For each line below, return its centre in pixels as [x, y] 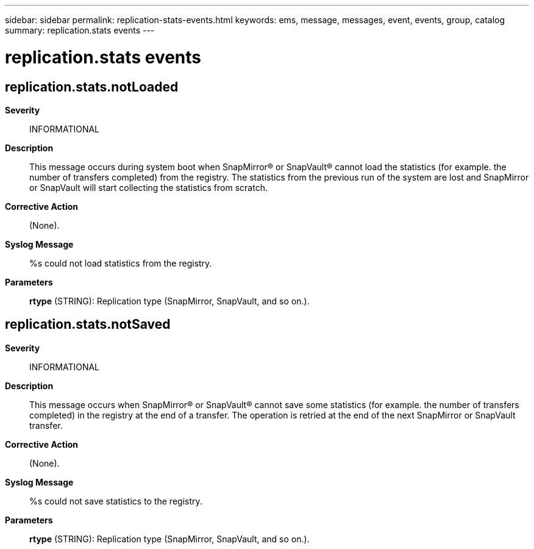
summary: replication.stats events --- [80, 30]
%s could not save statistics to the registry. [116, 501]
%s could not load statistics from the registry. [121, 263]
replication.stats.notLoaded [92, 87]
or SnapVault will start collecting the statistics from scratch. [148, 187]
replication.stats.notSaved [88, 325]
